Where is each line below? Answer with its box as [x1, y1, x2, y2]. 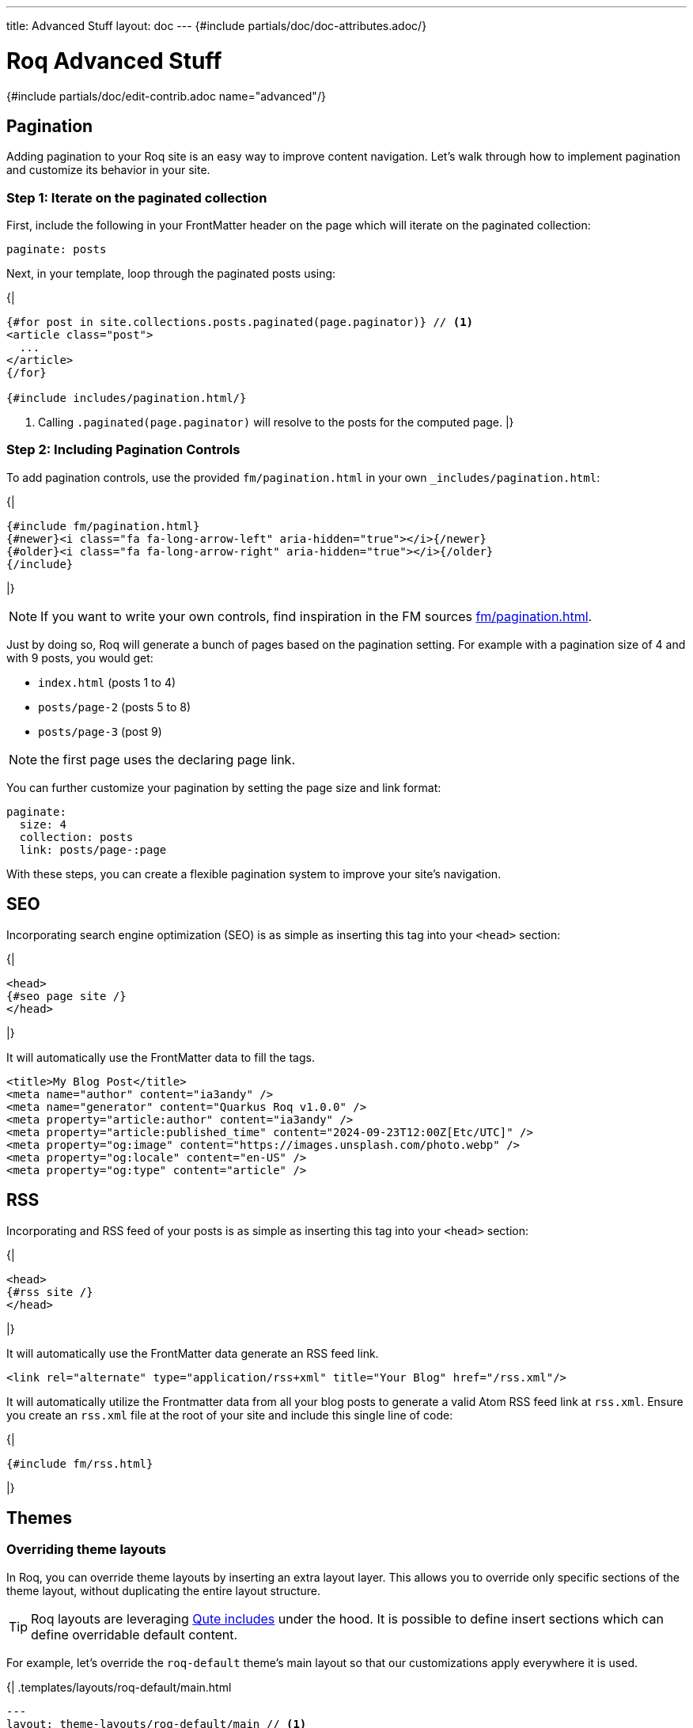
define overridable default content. [31, 1626, 238, 1643]
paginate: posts [6, 243, 107, 256]
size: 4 [19, 817, 66, 831]
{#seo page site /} [6, 989, 127, 1002]
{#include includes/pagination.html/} [6, 392, 247, 405]
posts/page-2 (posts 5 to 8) [38, 699, 191, 714]
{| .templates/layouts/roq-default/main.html [6, 1680, 232, 1694]
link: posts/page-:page [19, 843, 167, 856]
